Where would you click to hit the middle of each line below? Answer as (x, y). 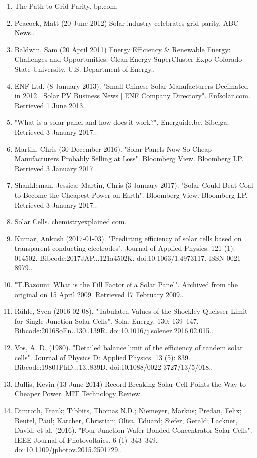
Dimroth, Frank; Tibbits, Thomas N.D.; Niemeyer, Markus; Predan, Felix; (128, 410)
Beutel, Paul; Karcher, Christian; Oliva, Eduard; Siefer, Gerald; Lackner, (126, 420)
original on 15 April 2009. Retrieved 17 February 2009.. (99, 294)
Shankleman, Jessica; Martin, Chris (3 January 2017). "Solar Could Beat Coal (134, 185)
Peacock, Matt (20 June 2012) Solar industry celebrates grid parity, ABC (127, 23)
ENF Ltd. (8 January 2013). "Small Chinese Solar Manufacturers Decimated (131, 86)
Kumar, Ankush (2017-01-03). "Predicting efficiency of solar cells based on (128, 238)
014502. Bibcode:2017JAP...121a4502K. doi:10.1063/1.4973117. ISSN (120, 257)
